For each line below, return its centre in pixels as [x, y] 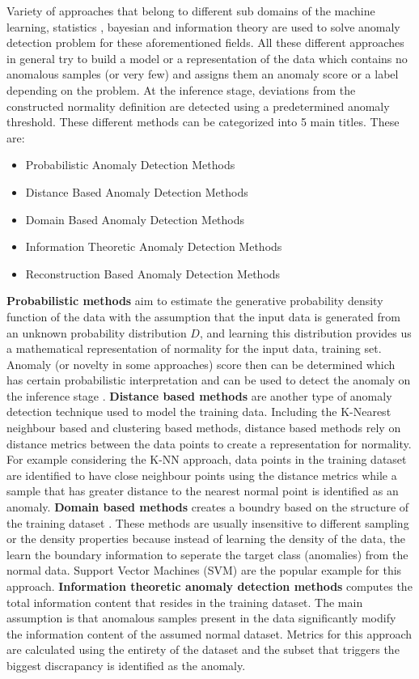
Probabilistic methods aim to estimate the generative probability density [195, 301]
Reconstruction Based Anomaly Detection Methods [153, 273]
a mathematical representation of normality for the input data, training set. [194, 348]
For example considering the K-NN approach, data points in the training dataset [207, 459]
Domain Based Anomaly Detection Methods [135, 219]
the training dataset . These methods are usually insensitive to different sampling [208, 522]
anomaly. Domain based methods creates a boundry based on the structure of [208, 507]
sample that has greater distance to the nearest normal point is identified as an [203, 491]
